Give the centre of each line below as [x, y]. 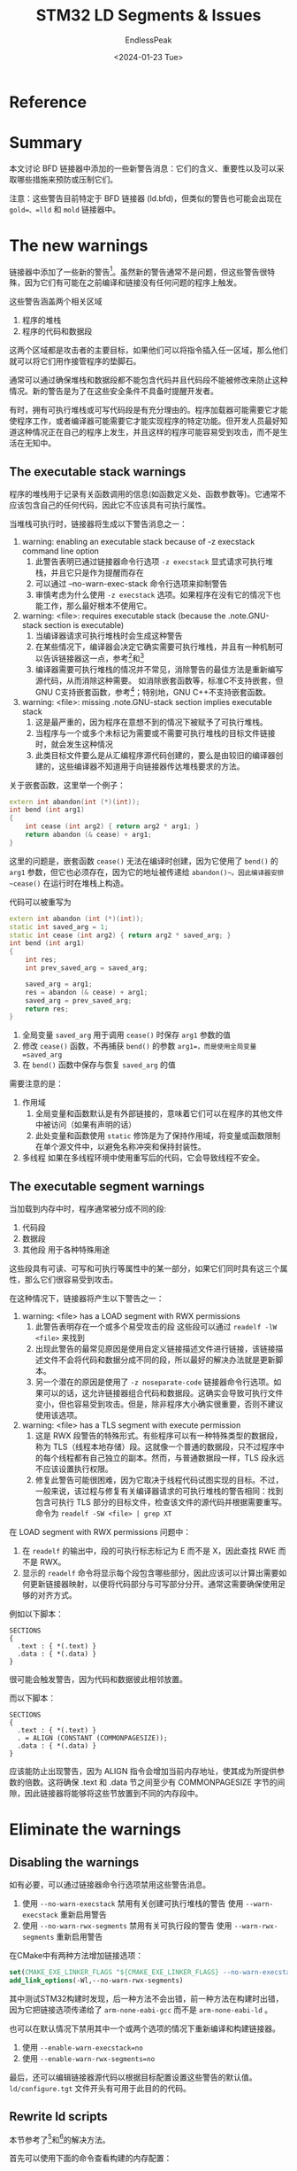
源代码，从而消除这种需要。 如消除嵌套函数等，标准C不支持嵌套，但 [159, 680]
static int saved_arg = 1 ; [59, 927]
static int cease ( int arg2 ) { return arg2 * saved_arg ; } [120, 935]
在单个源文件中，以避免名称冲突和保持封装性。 [120, 1147]
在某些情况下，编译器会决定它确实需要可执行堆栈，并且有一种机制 [155, 647]
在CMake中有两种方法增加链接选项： [76, 1956]
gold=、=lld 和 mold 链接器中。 [65, 209]
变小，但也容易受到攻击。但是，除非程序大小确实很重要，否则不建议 [159, 1404]
